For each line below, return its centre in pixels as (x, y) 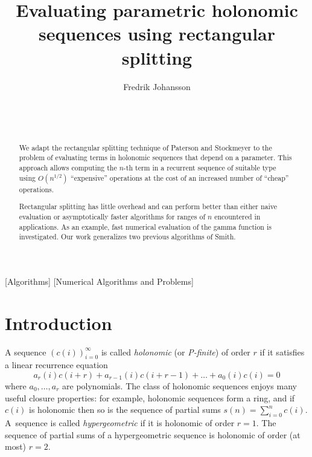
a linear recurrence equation (56, 365)
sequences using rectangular (157, 34)
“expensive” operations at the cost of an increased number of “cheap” (180, 177)
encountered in (237, 216)
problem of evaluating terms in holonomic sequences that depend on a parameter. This (155, 157)
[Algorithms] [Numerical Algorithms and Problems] (99, 281)
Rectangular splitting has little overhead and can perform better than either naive (148, 206)
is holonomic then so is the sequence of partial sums (125, 410)
